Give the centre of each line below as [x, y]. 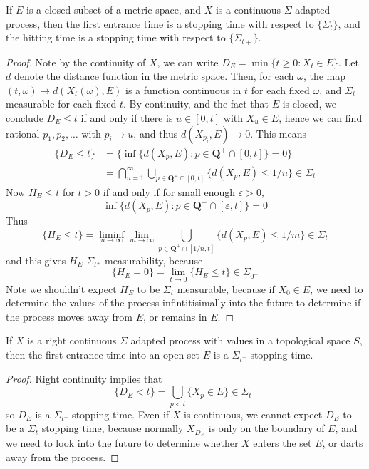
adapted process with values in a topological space [240, 340]
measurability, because [154, 260]
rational [23, 133]
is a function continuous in [183, 89]
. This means [278, 133]
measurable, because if [226, 288]
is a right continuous [72, 340]
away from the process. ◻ [62, 457]
